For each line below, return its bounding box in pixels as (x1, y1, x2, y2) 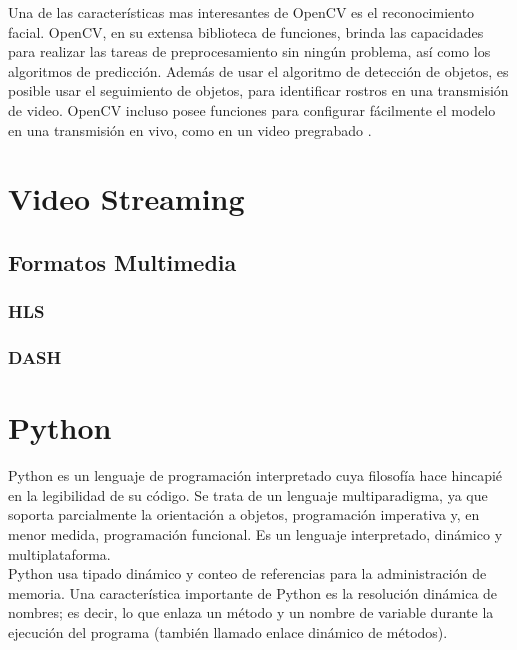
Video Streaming (8, 178, 245, 219)
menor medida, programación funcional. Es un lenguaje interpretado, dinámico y (8, 523, 503, 544)
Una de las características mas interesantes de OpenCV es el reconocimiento (8, 2, 475, 22)
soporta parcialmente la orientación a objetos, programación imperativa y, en (8, 504, 480, 525)
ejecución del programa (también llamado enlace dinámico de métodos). (8, 621, 448, 642)
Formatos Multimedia (8, 246, 237, 277)
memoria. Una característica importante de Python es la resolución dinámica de (8, 582, 498, 603)
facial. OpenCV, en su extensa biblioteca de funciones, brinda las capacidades (8, 21, 484, 42)
